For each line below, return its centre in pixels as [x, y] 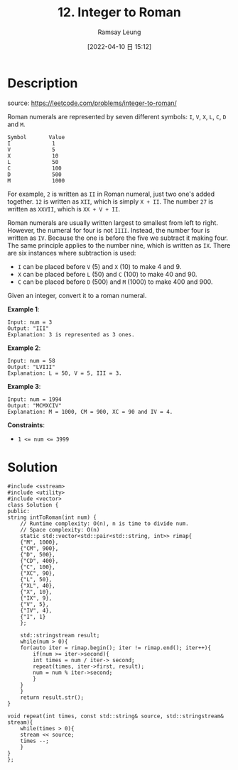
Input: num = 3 [30, 322]
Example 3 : [24, 386]
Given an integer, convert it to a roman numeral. [77, 295]
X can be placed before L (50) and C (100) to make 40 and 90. [107, 274]
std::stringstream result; [60, 635]
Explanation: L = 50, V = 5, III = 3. [65, 373]
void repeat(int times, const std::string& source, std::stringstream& [115, 716]
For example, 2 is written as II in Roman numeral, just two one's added [111, 194]
